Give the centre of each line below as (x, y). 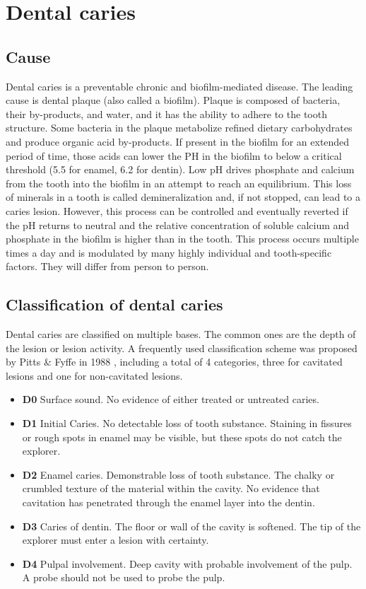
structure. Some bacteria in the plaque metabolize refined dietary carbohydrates (179, 128)
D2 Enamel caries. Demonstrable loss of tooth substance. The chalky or (178, 474)
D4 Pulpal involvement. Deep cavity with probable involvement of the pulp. (187, 563)
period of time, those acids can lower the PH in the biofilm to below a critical (174, 155)
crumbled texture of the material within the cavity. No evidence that (171, 488)
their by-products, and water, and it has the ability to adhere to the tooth (166, 113)
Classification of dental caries (114, 304)
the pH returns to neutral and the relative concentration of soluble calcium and (178, 224)
